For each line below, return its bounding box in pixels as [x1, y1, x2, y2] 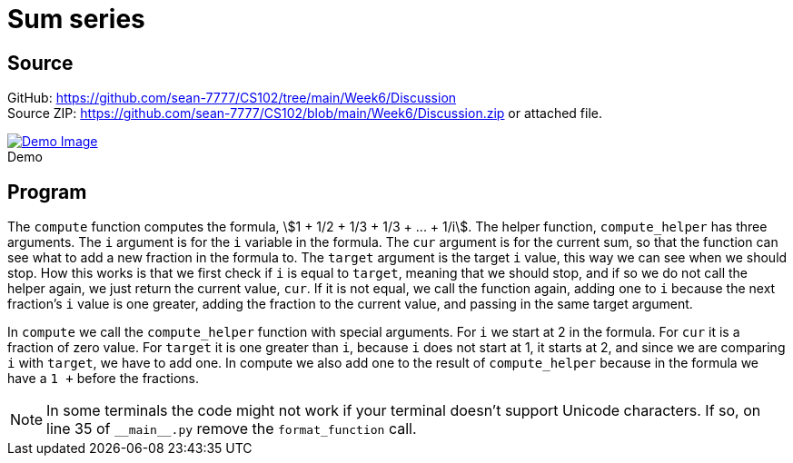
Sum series [7, 4, 145, 34]
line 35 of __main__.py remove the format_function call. [46, 419, 417, 438]
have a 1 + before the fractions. [7, 370, 200, 387]
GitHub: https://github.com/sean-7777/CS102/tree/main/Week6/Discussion [7, 90, 457, 106]
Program [7, 180, 87, 203]
